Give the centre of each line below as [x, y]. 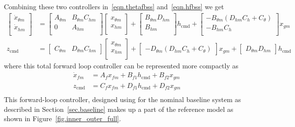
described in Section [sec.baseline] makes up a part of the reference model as [119, 109]
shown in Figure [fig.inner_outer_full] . [63, 118]
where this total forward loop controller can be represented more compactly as [121, 66]
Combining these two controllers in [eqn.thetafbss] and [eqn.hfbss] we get [114, 6]
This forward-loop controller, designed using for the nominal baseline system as [123, 99]
